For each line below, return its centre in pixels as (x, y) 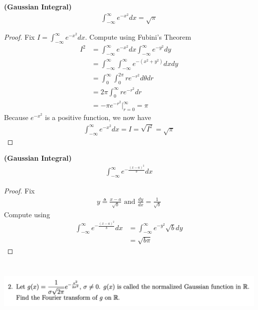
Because (16, 117)
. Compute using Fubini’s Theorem (138, 37)
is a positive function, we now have (98, 117)
